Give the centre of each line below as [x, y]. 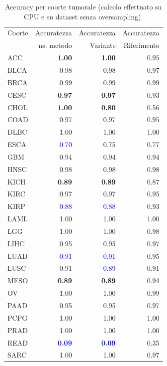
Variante [103, 45]
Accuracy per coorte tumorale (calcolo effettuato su [83, 6]
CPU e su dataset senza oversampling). [83, 16]
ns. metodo [55, 45]
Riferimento [141, 45]
